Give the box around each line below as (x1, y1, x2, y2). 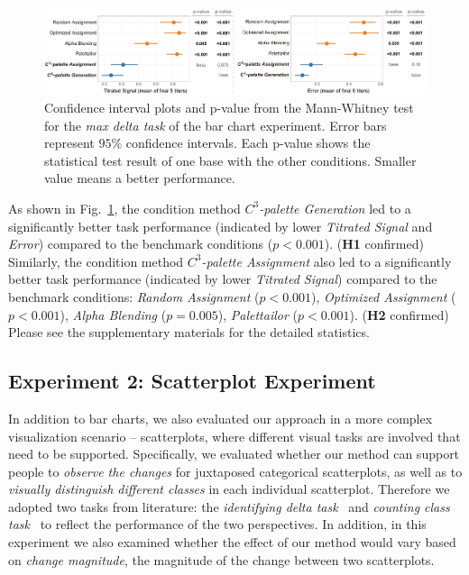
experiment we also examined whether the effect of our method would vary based (8, 533, 456, 552)
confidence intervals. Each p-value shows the (125, 133, 371, 152)
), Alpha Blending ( (60, 305, 167, 324)
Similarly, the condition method (8, 251, 184, 270)
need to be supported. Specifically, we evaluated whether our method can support (8, 444, 460, 463)
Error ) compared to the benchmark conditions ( (8, 234, 273, 253)
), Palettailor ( (217, 305, 298, 324)
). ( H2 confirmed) (349, 305, 449, 324)
